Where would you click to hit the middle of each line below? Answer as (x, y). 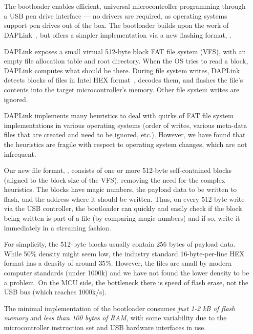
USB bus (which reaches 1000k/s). (55, 292)
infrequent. (20, 154)
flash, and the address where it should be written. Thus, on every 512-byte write (124, 198)
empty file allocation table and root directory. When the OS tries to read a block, (126, 61)
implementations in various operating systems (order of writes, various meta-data (126, 125)
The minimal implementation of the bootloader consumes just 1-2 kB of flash (120, 308)
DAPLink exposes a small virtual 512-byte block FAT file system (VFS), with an (125, 51)
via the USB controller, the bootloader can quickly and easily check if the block (123, 208)
